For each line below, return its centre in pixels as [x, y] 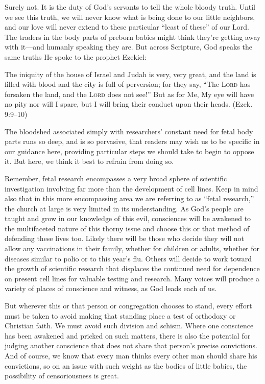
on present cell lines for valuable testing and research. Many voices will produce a [132, 278]
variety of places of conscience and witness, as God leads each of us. [111, 288]
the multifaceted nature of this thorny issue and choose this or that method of [127, 228]
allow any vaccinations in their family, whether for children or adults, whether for [132, 248]
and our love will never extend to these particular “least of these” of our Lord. [127, 27]
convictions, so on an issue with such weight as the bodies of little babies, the [126, 365]
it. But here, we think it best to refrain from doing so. [89, 161]
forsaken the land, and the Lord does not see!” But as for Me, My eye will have [129, 94]
